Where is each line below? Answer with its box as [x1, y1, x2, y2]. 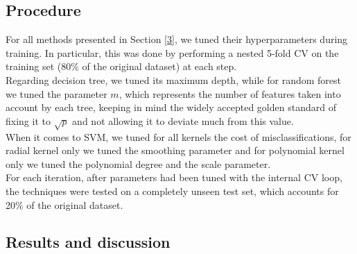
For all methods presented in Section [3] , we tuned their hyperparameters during [6, 32, 348, 46]
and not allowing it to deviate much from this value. [72, 113, 294, 128]
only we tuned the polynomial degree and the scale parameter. [6, 156, 271, 171]
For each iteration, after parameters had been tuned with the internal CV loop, [6, 170, 342, 185]
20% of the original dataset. [6, 197, 123, 212]
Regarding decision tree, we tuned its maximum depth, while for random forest [6, 72, 342, 87]
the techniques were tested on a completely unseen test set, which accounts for [6, 183, 339, 198]
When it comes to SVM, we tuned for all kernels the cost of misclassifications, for [6, 129, 351, 144]
